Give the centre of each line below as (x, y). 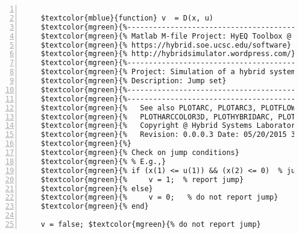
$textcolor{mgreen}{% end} (95, 207)
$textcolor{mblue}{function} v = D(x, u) (127, 18)
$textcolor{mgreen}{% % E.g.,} (103, 161)
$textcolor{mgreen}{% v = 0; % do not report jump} (159, 198)
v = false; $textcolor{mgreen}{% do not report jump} (151, 224)
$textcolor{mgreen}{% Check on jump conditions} (140, 153)
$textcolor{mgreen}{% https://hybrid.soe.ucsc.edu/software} (166, 45)
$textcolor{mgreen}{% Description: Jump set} (134, 81)
